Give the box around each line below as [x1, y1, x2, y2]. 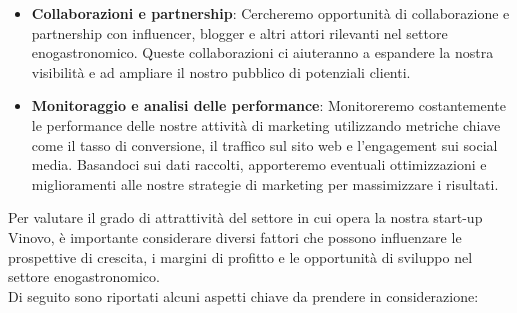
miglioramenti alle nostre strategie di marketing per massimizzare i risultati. [31, 173, 499, 194]
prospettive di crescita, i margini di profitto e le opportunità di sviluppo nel [8, 246, 473, 267]
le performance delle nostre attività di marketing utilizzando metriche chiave [31, 114, 501, 135]
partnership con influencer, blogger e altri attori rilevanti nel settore [31, 22, 448, 43]
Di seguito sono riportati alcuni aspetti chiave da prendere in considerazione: [8, 285, 479, 306]
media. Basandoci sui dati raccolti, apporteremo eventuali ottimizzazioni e [31, 154, 487, 175]
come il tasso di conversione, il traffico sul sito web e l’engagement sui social [31, 134, 498, 155]
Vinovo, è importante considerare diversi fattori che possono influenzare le [8, 226, 462, 247]
